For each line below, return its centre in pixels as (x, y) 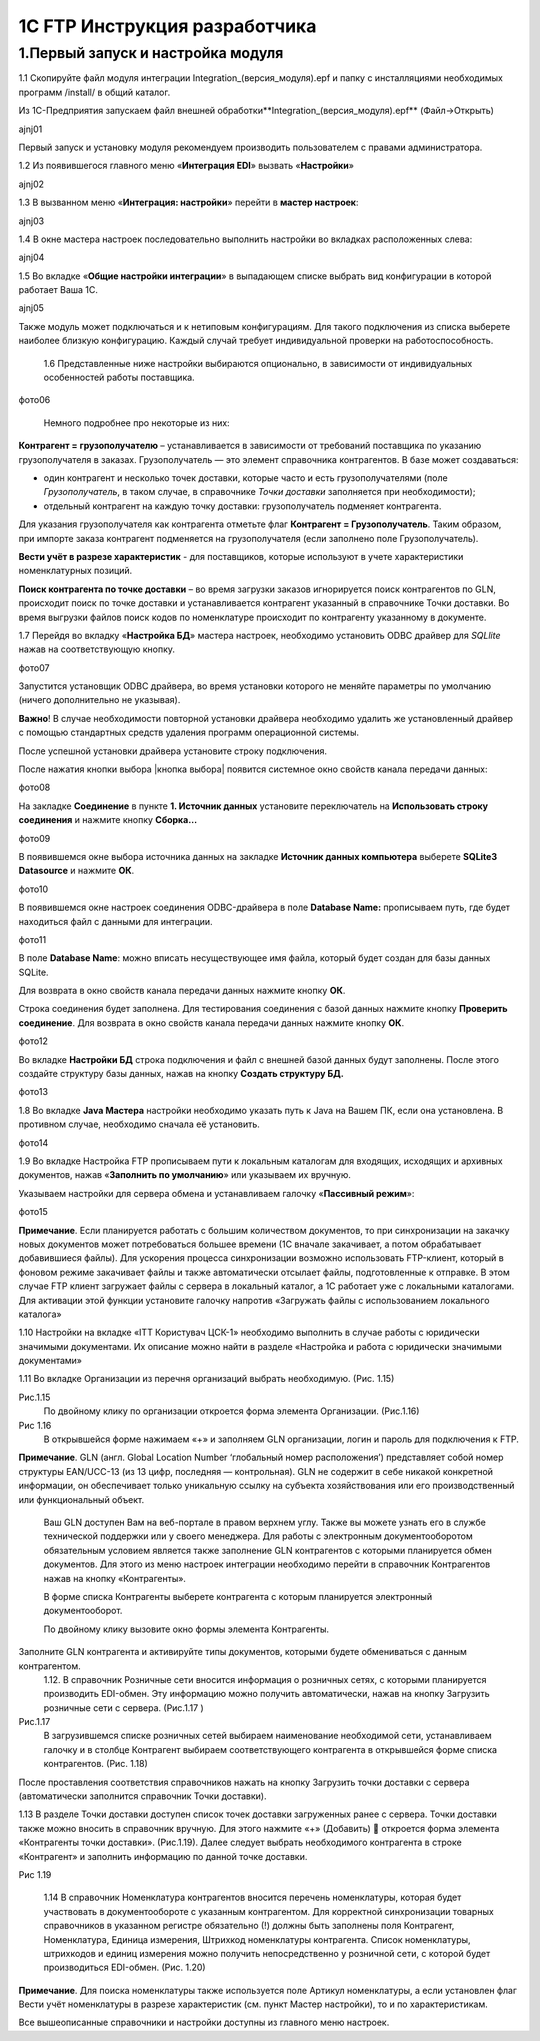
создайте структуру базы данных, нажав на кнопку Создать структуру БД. (181, 1074)
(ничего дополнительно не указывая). (99, 700)
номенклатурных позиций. (75, 571)
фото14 (33, 1142)
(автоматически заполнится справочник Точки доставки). (142, 1796)
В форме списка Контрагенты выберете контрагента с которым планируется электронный (238, 1596)
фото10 (33, 889)
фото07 (34, 667)
